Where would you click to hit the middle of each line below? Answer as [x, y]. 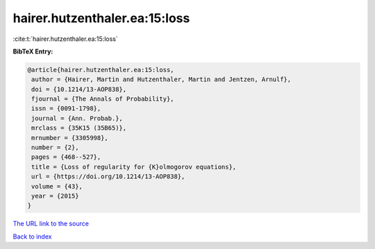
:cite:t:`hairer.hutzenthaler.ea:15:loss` [65, 39]
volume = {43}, [57, 186]
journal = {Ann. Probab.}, [77, 118]
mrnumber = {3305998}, [70, 138]
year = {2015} [55, 196]
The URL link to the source [51, 224]
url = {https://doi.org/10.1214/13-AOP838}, [108, 177]
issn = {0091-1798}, [66, 109]
